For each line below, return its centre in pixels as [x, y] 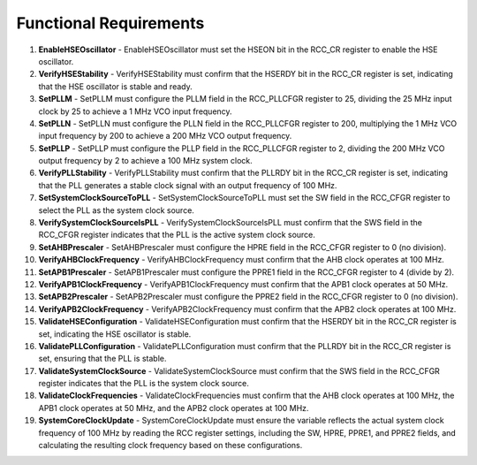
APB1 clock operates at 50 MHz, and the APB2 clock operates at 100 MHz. [174, 408]
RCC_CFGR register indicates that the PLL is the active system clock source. [177, 235]
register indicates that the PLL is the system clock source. [144, 384]
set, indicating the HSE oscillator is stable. [115, 334]
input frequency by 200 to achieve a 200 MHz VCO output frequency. [165, 136]
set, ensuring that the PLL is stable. [102, 359]
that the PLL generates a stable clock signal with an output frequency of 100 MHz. [188, 185]
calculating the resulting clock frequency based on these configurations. [170, 446]
